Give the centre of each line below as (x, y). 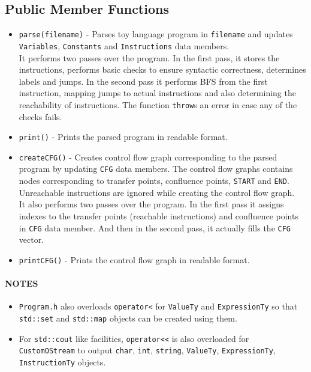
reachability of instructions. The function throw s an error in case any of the (158, 104)
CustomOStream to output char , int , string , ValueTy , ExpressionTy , (147, 350)
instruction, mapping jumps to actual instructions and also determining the (157, 93)
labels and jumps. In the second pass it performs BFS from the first (143, 81)
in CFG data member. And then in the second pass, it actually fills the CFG (155, 227)
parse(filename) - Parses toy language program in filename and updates (156, 34)
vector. (31, 239)
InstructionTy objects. (62, 361)
